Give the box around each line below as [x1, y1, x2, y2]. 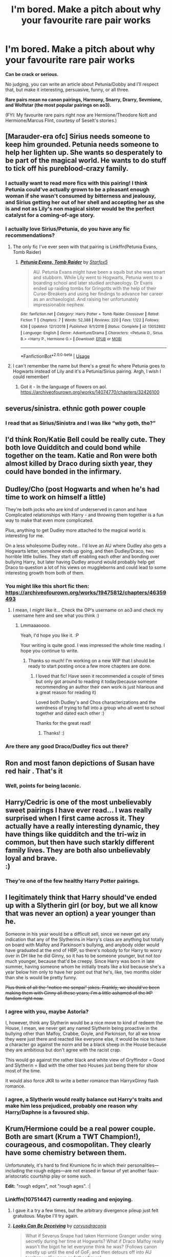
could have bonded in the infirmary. [5, 468, 122, 476]
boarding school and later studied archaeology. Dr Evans [33, 279, 153, 286]
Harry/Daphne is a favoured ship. [5, 1108, 90, 1116]
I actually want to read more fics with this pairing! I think [5, 179, 148, 187]
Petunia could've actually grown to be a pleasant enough [5, 186, 150, 193]
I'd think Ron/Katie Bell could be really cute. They [5, 435, 165, 444]
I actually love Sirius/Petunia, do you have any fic [5, 226, 130, 233]
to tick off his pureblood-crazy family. [5, 164, 129, 173]
